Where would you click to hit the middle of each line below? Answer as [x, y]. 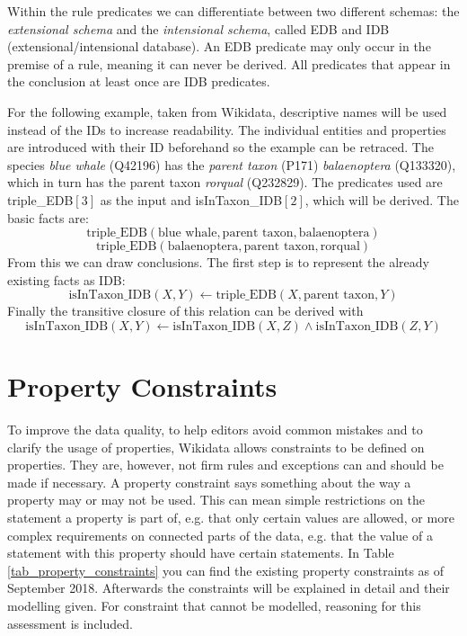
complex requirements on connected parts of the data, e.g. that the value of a [220, 535]
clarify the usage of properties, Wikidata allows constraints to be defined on [216, 447]
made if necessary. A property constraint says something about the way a [209, 482]
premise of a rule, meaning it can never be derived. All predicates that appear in [229, 63]
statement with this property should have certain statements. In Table [201, 553]
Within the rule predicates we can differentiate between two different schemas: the [233, 11]
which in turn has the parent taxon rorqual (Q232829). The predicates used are [225, 182]
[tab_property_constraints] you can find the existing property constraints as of [226, 570]
